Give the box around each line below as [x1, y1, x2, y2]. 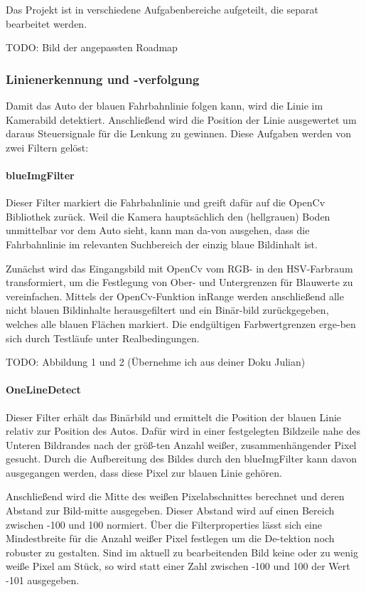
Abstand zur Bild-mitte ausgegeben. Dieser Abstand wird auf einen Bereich [6, 503, 335, 518]
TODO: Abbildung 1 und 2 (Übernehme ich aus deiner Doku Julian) [6, 354, 306, 369]
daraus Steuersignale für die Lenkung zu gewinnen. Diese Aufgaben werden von [6, 126, 352, 141]
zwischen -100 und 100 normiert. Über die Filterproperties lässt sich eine [6, 517, 322, 532]
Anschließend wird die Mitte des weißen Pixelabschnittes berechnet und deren [6, 489, 345, 504]
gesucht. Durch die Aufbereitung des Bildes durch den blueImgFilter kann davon [6, 451, 357, 466]
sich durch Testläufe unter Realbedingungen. [6, 330, 200, 345]
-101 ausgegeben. [6, 573, 80, 588]
